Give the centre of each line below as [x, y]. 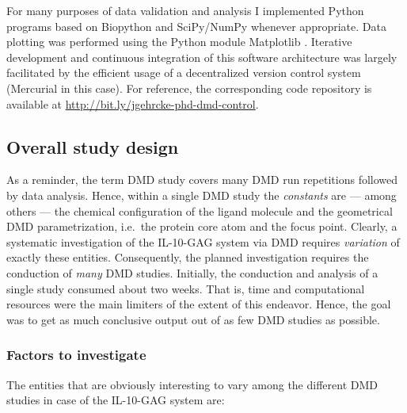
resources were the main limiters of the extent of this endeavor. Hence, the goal [199, 304]
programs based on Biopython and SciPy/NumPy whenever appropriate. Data [196, 26]
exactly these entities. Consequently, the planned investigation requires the [188, 257]
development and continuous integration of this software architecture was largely [202, 57]
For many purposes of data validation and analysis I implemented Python [185, 10]
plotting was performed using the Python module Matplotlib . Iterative [179, 42]
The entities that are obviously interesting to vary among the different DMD [192, 384]
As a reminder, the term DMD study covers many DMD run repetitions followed [202, 180]
